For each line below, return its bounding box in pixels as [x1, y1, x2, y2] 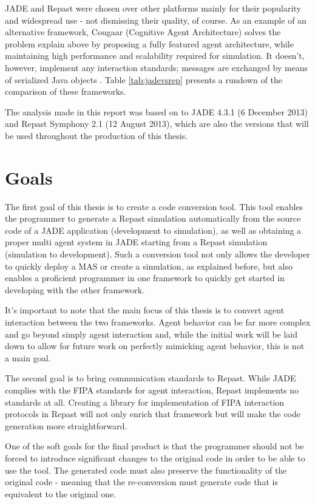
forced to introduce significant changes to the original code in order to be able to [5, 451, 305, 464]
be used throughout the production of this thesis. [5, 129, 188, 141]
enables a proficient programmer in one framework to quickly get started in [5, 271, 285, 284]
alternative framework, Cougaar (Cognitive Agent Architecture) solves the [5, 26, 281, 38]
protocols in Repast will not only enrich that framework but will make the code [5, 407, 301, 420]
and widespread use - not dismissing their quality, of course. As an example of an [5, 13, 307, 26]
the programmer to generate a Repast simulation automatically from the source [5, 212, 301, 225]
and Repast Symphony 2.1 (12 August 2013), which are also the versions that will [5, 117, 309, 130]
